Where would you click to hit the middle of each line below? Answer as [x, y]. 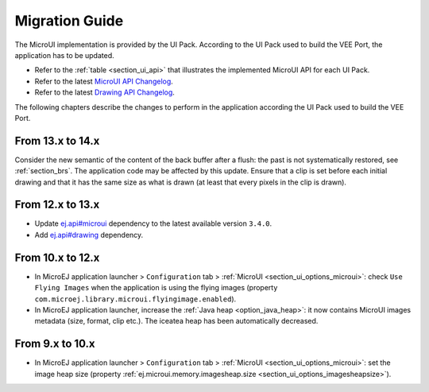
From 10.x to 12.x [57, 257]
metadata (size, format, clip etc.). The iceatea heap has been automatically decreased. [176, 321]
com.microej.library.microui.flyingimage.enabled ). [135, 299]
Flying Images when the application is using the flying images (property [156, 288]
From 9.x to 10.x [55, 344]
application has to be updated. [64, 55]
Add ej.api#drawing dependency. [89, 235]
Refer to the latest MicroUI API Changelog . [104, 81]
